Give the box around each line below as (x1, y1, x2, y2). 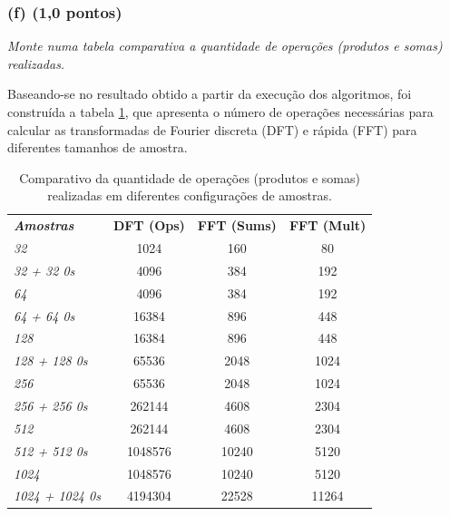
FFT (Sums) (197, 216, 277, 235)
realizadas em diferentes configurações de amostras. (47, 186, 332, 205)
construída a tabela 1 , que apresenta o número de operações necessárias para (7, 102, 434, 121)
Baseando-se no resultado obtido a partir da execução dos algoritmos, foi (7, 84, 412, 103)
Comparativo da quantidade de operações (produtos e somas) (19, 168, 360, 187)
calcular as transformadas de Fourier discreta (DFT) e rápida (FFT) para (7, 120, 417, 139)
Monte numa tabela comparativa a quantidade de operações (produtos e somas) (7, 36, 443, 55)
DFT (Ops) (112, 216, 185, 235)
